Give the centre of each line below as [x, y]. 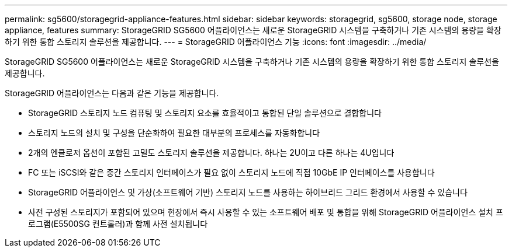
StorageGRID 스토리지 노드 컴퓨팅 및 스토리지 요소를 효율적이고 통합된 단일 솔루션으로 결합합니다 [205, 113]
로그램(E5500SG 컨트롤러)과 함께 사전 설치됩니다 [118, 224]
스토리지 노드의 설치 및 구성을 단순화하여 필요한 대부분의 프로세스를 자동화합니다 [174, 133]
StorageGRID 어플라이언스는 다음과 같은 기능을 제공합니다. [112, 93]
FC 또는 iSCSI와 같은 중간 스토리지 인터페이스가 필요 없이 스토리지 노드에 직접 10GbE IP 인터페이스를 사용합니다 [231, 172]
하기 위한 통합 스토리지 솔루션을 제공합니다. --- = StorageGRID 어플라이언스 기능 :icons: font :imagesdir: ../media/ [216, 42]
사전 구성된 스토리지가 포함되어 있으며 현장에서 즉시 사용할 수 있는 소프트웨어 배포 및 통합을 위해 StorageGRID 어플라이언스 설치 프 [266, 212]
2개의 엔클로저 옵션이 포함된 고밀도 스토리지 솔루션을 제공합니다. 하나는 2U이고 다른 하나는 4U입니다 [211, 153]
